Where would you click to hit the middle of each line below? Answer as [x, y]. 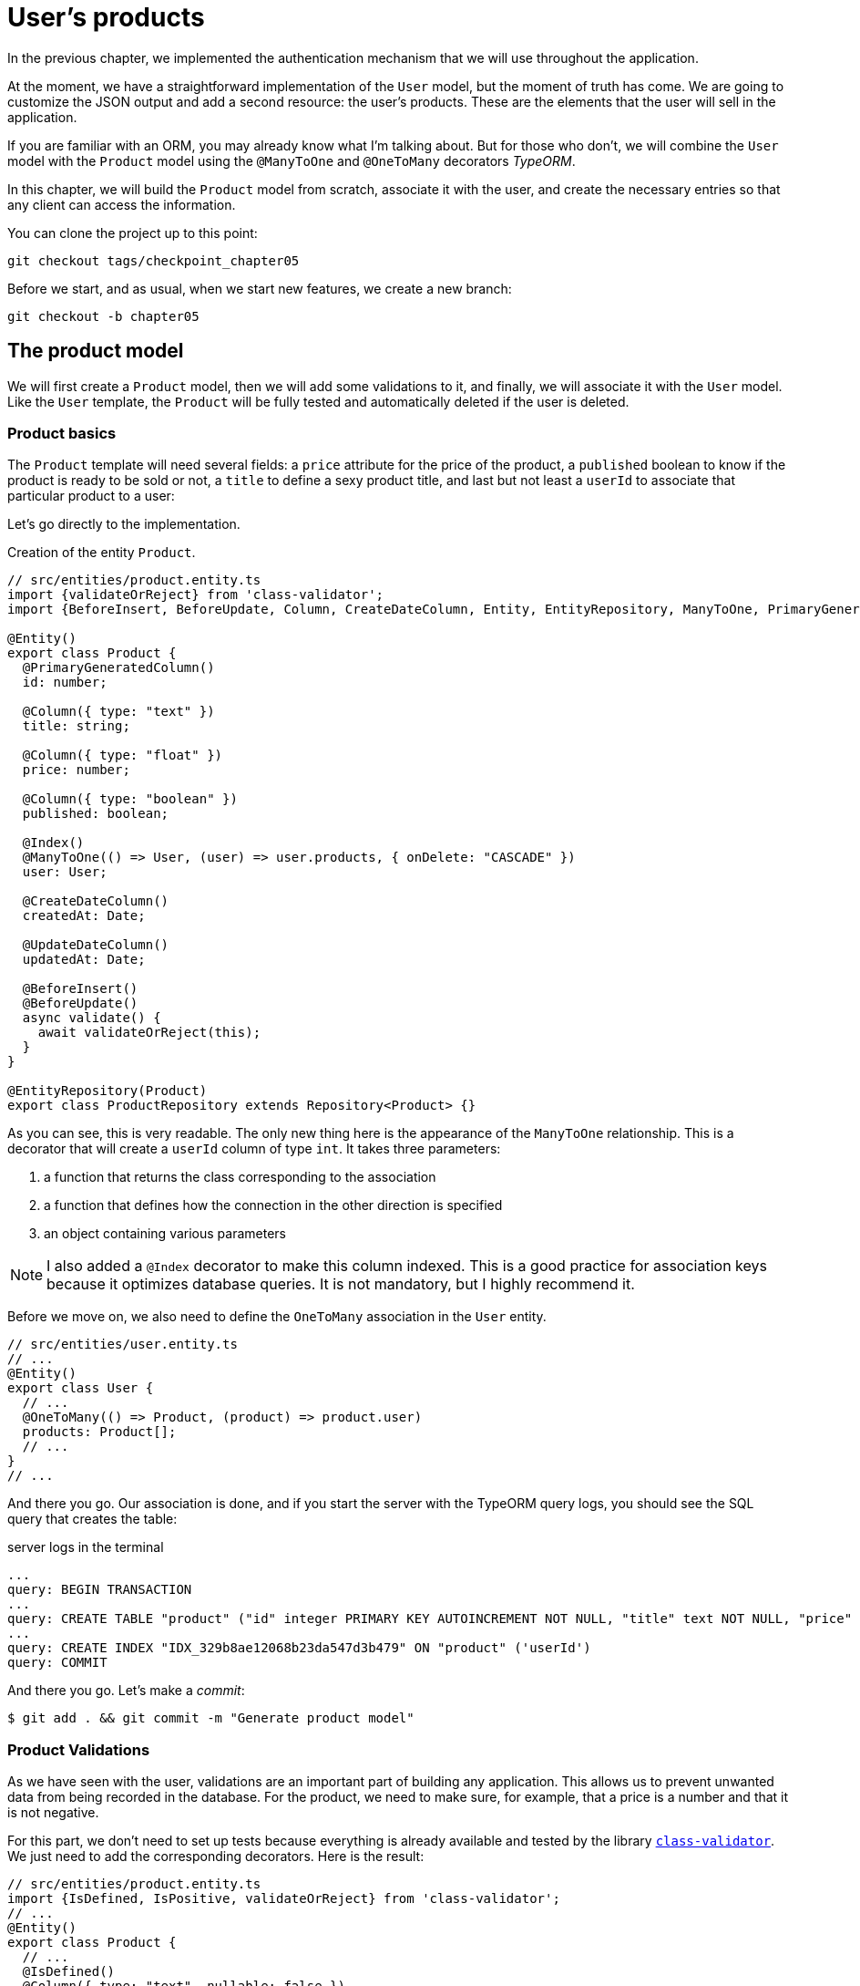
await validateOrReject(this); [149, 1033]
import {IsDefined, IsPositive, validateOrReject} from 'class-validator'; [284, 1899]
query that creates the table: [92, 1519]
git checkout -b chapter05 [103, 316]
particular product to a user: [91, 496]
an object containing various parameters [165, 1234]
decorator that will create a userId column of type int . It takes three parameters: [254, 1149]
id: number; [65, 683]
